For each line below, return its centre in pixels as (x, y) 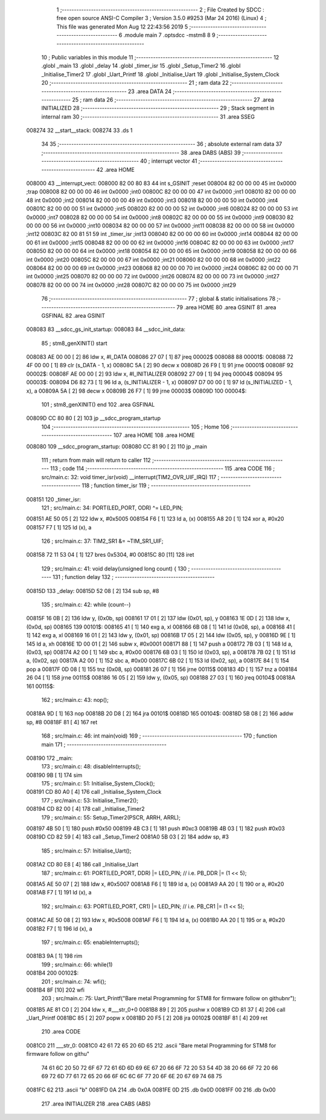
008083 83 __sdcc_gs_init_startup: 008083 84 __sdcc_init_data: (106, 329)
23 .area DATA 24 (150, 91)
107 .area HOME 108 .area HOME (154, 435)
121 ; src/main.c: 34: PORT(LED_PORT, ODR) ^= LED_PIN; (112, 508)
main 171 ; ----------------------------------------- (104, 744)
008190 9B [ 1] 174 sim (54, 775)
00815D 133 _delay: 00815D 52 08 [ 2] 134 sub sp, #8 (93, 591)
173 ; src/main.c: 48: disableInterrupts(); (91, 767)
